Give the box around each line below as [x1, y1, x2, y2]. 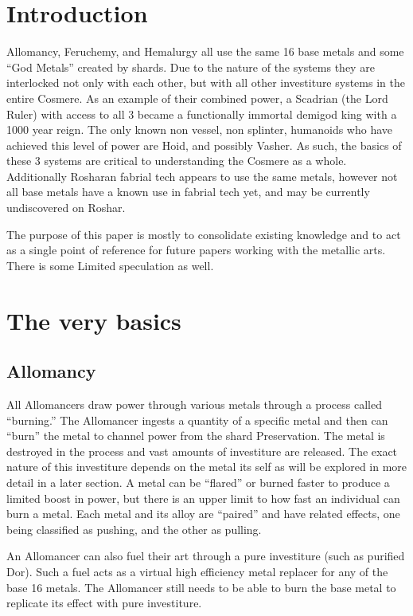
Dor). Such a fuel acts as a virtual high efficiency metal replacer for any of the [6, 563, 388, 579]
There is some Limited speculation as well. [6, 257, 214, 273]
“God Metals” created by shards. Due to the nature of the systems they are [6, 58, 375, 75]
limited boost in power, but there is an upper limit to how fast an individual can [6, 489, 400, 506]
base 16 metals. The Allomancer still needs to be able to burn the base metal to [6, 579, 396, 595]
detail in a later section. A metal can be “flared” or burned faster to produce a [6, 473, 390, 490]
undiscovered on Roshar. [6, 199, 126, 216]
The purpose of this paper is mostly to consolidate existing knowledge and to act [6, 226, 401, 242]
